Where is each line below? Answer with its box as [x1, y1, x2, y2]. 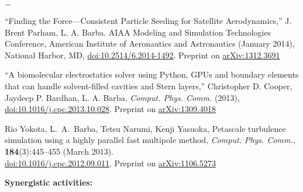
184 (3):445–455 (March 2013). [5, 145, 113, 157]
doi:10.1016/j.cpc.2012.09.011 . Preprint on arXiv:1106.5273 [5, 156, 216, 169]
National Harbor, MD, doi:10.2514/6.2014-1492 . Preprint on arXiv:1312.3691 [5, 48, 280, 61]
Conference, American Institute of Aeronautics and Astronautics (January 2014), [5, 37, 295, 50]
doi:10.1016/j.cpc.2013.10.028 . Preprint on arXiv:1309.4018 [5, 103, 216, 115]
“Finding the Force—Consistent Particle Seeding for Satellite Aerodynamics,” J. [5, 15, 292, 26]
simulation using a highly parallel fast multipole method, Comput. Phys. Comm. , [5, 134, 295, 146]
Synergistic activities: [5, 176, 93, 188]
